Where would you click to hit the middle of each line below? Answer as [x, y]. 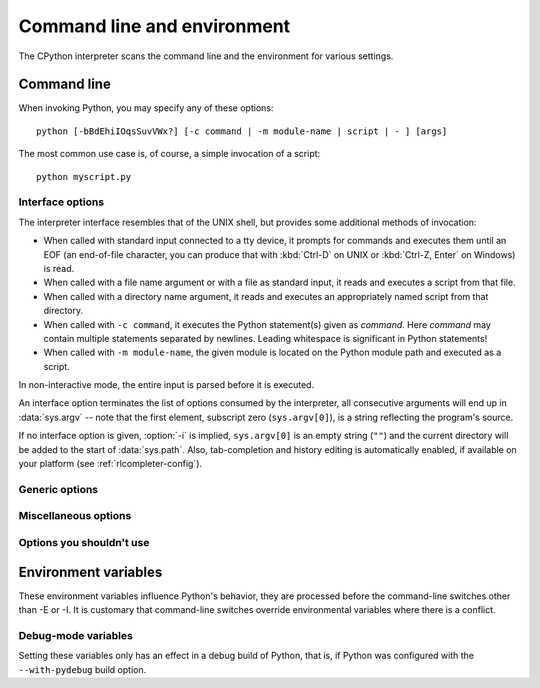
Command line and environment [154, 26]
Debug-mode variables [76, 635]
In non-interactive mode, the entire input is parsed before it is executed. [166, 385]
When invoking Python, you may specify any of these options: [146, 108]
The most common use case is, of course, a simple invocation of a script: [169, 154]
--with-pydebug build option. [82, 669]
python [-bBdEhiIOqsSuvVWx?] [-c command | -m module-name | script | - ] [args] [242, 131]
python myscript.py [84, 176]
